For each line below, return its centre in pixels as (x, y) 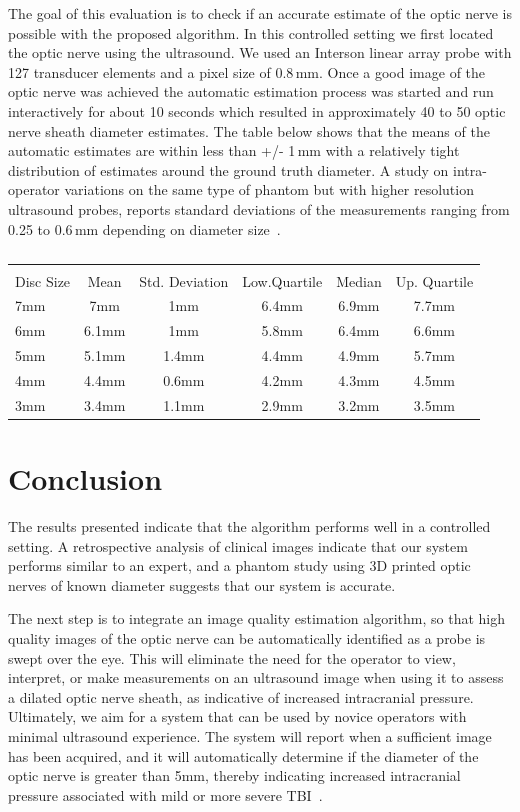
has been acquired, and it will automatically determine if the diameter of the (243, 755)
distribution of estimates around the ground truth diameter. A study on (228, 169)
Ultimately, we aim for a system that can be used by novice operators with (237, 716)
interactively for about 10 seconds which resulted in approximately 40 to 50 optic (257, 110)
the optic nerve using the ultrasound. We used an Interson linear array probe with (260, 52)
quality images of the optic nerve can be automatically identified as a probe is (247, 638)
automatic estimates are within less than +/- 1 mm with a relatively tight (234, 150)
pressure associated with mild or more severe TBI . (165, 794)
